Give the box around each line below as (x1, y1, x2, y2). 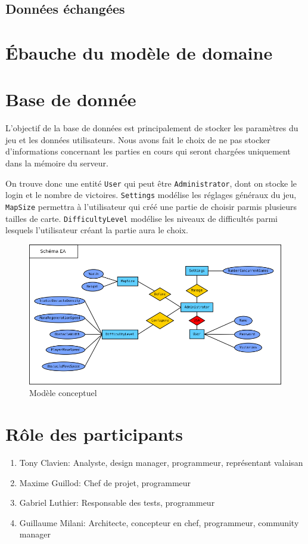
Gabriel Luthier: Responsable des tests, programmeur (19, 496, 215, 509)
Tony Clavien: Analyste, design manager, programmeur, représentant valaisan (19, 456, 303, 468)
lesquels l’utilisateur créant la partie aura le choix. (5, 224, 188, 236)
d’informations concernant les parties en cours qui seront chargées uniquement (5, 145, 291, 157)
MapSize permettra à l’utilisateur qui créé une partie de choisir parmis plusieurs (5, 200, 297, 212)
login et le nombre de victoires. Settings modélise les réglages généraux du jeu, (5, 188, 297, 201)
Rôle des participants (5, 422, 183, 446)
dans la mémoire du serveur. (5, 157, 108, 169)
